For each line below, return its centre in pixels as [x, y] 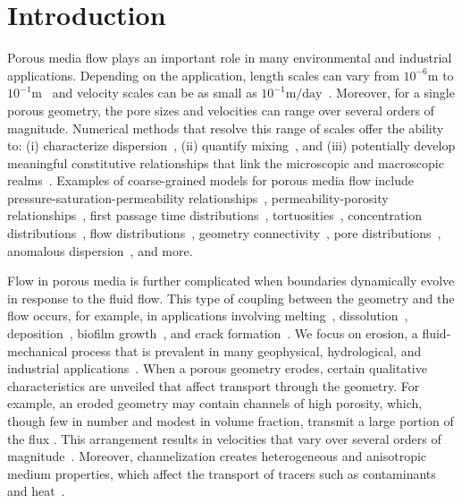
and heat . [36, 491]
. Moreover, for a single [391, 93]
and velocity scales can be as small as [155, 93]
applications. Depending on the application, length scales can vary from [203, 75]
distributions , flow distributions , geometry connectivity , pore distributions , [224, 233]
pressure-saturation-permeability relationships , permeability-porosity [198, 197]
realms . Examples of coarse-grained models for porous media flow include [210, 180]
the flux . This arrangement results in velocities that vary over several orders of [224, 438]
